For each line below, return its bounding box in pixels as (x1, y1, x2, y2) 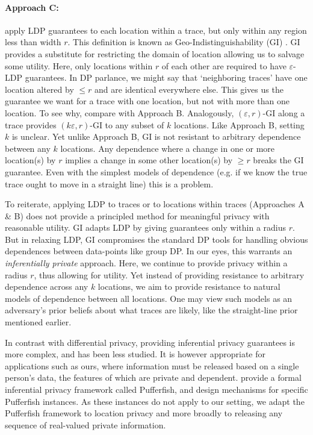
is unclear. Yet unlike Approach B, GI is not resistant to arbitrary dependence (11, 130, 301, 143)
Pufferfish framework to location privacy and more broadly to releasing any (5, 407, 283, 419)
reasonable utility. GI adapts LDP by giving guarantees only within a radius (5, 221, 287, 234)
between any (5, 142, 51, 154)
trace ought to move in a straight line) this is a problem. (5, 177, 214, 190)
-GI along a (262, 106, 305, 119)
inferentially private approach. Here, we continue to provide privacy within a (5, 257, 288, 269)
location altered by (5, 83, 74, 95)
